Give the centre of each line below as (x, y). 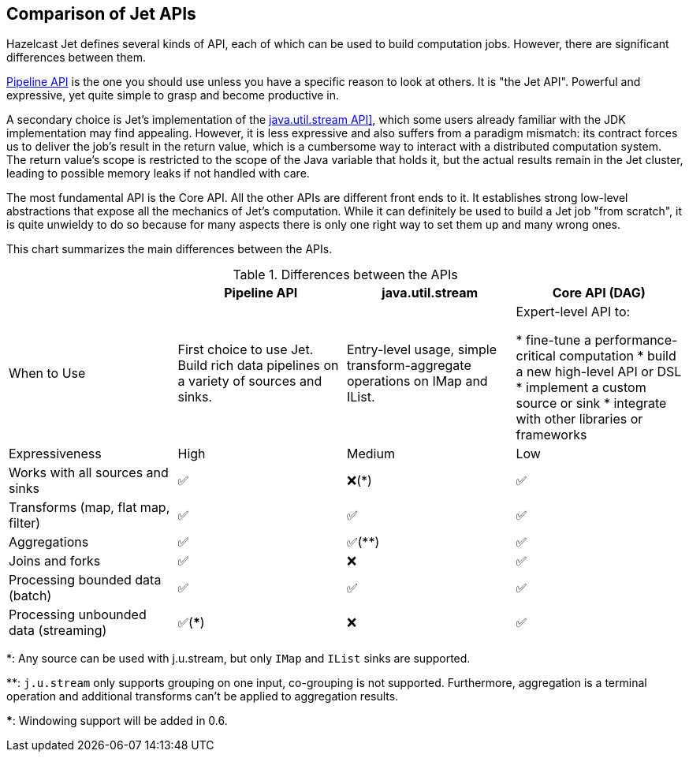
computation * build (618, 356)
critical (536, 356)
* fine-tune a (553, 340)
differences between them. (76, 58)
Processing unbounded (78, 615)
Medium (371, 454)
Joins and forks (55, 561)
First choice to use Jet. (246, 350)
